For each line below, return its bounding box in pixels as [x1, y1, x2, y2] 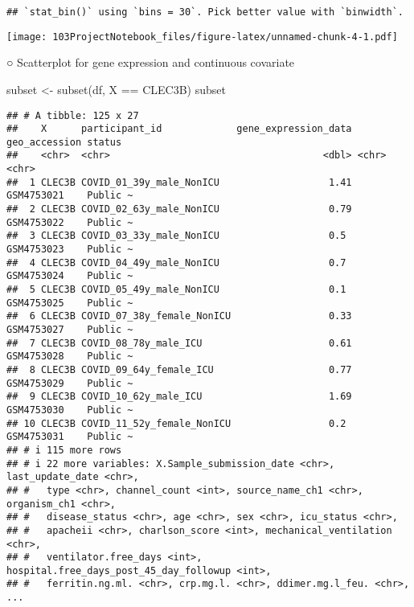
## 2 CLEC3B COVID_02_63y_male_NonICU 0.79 [6, 203, 352, 215]
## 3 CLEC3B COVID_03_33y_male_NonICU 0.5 [6, 230, 346, 242]
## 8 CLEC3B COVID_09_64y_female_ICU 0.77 [6, 363, 352, 375]
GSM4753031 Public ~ [6, 431, 133, 443]
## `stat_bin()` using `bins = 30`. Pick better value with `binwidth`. [6, 6, 404, 18]
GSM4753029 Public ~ [6, 377, 133, 389]
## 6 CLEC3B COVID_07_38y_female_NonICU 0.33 [6, 310, 352, 322]
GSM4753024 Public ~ [6, 270, 133, 282]
